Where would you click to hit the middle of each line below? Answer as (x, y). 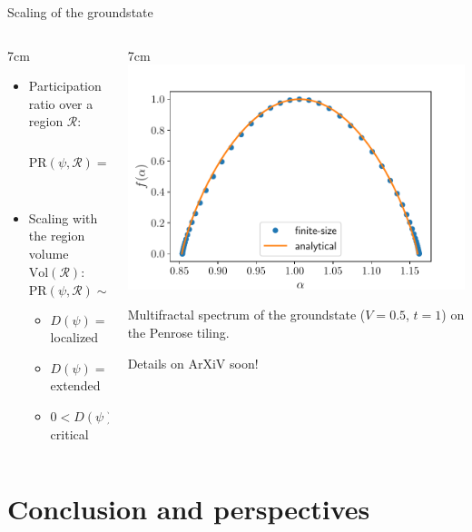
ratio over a (61, 103)
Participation (65, 86)
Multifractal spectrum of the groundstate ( (246, 315)
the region (57, 236)
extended (75, 385)
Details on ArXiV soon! (193, 363)
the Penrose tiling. (178, 332)
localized (74, 337)
